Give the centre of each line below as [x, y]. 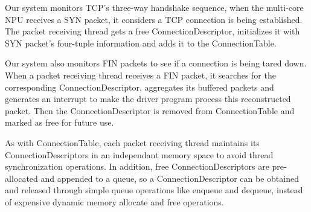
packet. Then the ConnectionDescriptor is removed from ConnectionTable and [150, 110]
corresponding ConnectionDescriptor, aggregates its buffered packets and [139, 87]
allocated [21, 178]
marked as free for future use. [59, 122]
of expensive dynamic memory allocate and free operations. [114, 201]
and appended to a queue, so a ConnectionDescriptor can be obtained [170, 178]
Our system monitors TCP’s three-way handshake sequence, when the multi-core [154, 7]
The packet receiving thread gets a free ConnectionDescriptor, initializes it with [152, 31]
